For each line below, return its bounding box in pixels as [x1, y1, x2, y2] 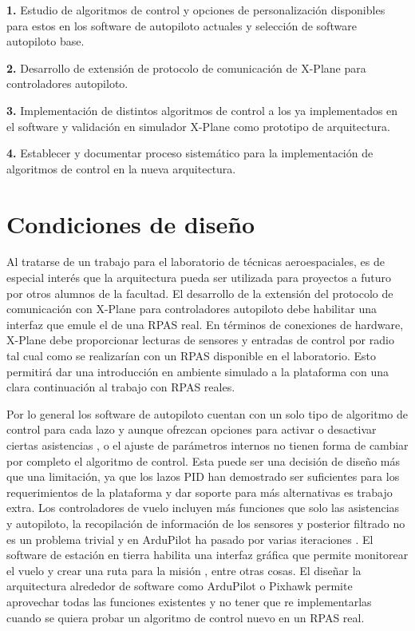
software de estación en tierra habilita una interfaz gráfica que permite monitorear [6, 546, 409, 563]
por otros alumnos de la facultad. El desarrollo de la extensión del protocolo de [6, 284, 393, 301]
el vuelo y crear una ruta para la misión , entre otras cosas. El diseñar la [6, 562, 362, 578]
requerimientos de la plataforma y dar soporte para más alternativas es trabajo [6, 483, 393, 500]
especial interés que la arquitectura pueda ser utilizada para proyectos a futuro [6, 269, 392, 286]
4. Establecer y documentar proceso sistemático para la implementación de [6, 145, 373, 161]
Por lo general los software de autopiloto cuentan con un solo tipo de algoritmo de [6, 405, 409, 422]
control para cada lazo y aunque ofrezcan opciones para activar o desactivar [6, 421, 377, 438]
